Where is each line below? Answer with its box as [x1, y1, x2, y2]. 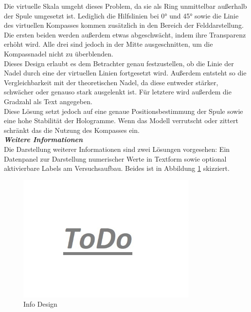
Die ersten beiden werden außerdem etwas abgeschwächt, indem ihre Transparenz [4, 29, 246, 39]
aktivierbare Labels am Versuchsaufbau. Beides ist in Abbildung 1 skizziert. [4, 163, 230, 173]
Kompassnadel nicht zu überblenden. [4, 48, 113, 58]
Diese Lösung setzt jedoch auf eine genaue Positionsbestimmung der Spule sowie [4, 106, 243, 116]
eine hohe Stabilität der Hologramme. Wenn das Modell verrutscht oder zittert [4, 115, 238, 126]
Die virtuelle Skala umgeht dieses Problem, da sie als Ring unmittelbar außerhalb [4, 1, 247, 11]
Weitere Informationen [4, 134, 83, 145]
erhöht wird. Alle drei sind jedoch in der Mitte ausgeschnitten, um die [4, 39, 213, 49]
